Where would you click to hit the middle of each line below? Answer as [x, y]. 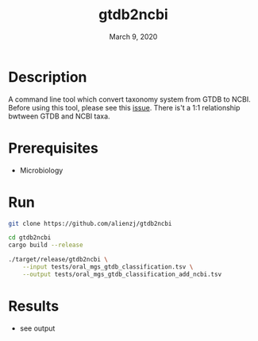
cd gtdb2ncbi [30, 238]
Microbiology [41, 170]
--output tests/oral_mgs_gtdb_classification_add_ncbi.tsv [122, 274]
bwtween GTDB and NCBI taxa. [59, 116]
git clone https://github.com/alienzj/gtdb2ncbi [90, 223]
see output [37, 328]
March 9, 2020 [133, 37]
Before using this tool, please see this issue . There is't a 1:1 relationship [124, 107]
